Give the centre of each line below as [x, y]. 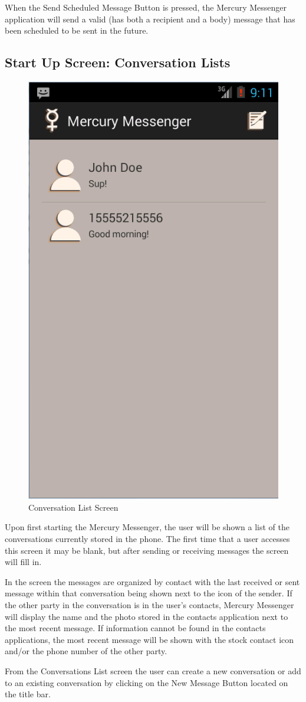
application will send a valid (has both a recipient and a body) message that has [150, 19]
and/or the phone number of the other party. [86, 651]
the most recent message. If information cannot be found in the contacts [135, 628]
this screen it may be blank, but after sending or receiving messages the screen [147, 550]
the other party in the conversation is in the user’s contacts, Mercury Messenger [149, 604]
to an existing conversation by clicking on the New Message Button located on [147, 682]
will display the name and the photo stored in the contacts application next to [147, 616]
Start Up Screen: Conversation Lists [118, 62]
